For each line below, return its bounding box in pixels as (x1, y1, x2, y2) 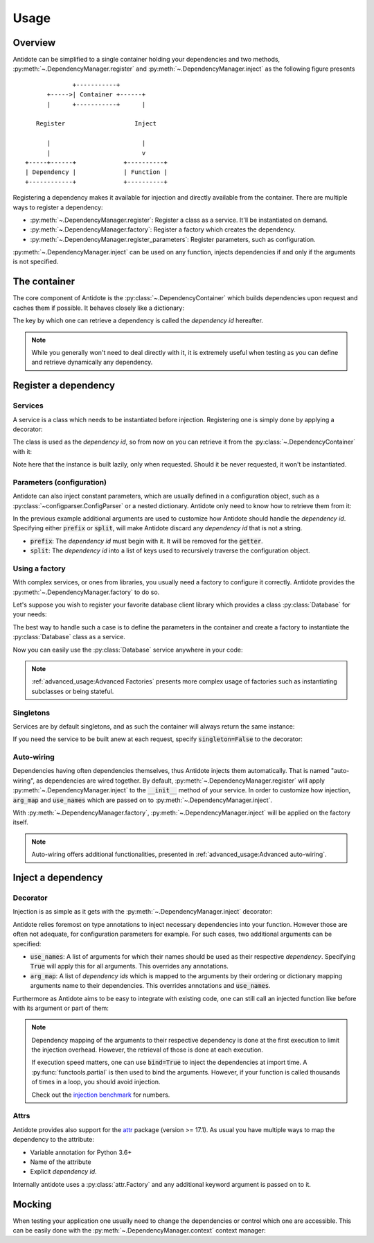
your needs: (12, 610, 48, 618)
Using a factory (12, 564, 66, 573)
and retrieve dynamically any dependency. (31, 358, 153, 367)
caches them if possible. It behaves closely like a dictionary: (12, 304, 185, 312)
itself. (12, 818, 29, 826)
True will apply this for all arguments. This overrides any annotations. (30, 962, 229, 971)
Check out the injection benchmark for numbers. (31, 1090, 170, 1099)
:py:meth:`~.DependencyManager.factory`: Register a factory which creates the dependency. (30, 225, 296, 234)
